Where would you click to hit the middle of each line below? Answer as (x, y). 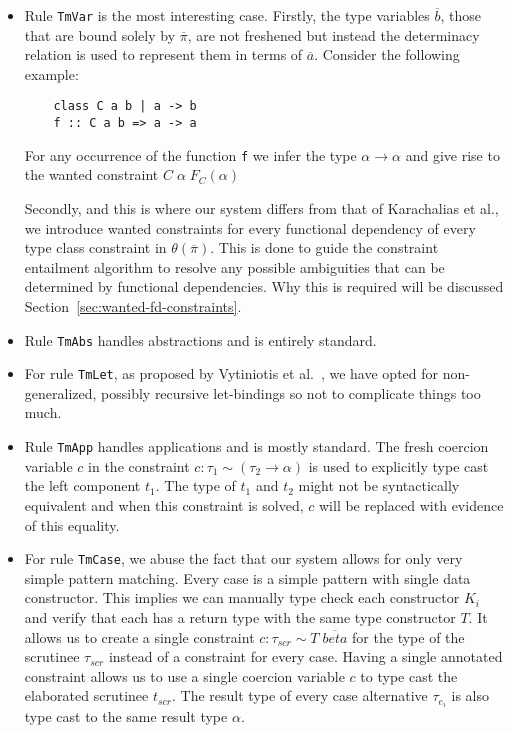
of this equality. (72, 524)
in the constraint (139, 465)
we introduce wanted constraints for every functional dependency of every (250, 227)
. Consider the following (387, 54)
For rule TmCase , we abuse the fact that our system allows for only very (243, 558)
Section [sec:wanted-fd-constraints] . (133, 305)
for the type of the (408, 636)
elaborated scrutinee (86, 695)
